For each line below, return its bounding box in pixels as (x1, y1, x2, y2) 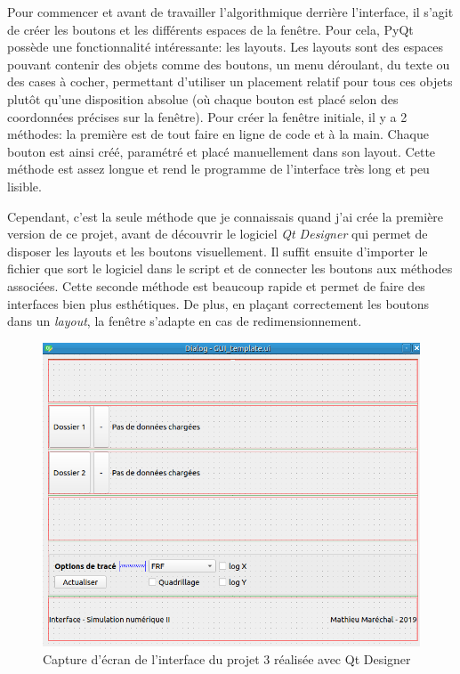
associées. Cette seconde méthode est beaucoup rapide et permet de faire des (7, 276, 425, 295)
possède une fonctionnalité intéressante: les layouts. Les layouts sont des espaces (7, 37, 443, 56)
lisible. (7, 176, 42, 195)
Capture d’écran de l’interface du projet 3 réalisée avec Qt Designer (43, 649, 411, 668)
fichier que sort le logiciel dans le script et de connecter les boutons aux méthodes (7, 259, 453, 278)
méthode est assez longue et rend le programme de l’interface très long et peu (7, 159, 430, 178)
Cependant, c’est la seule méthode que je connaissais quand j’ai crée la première (7, 207, 444, 225)
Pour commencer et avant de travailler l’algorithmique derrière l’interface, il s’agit (7, 3, 454, 20)
